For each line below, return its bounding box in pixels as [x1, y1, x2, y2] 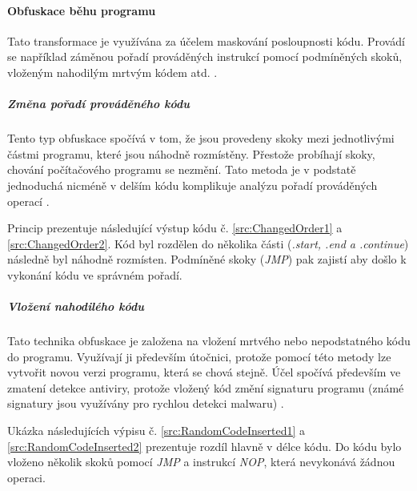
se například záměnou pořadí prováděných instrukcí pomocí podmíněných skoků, [7, 48, 403, 65]
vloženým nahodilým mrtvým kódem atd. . [7, 63, 218, 80]
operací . [7, 192, 50, 209]
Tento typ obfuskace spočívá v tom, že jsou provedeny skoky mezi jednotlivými [7, 130, 395, 147]
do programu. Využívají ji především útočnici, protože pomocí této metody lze [7, 348, 391, 364]
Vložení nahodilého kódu [7, 298, 144, 315]
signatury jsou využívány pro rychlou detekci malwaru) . [7, 395, 284, 412]
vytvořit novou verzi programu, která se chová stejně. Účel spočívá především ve [7, 364, 401, 380]
